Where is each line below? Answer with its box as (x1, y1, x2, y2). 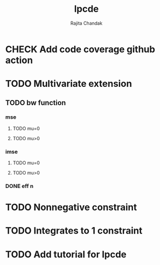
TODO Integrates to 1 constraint (5, 225, 143, 237)
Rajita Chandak (70, 20, 103, 26)
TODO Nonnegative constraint (5, 201, 137, 213)
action (5, 54, 33, 66)
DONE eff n (5, 183, 33, 190)
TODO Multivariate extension (5, 78, 132, 90)
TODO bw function (5, 98, 66, 107)
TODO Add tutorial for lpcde (5, 249, 127, 260)
